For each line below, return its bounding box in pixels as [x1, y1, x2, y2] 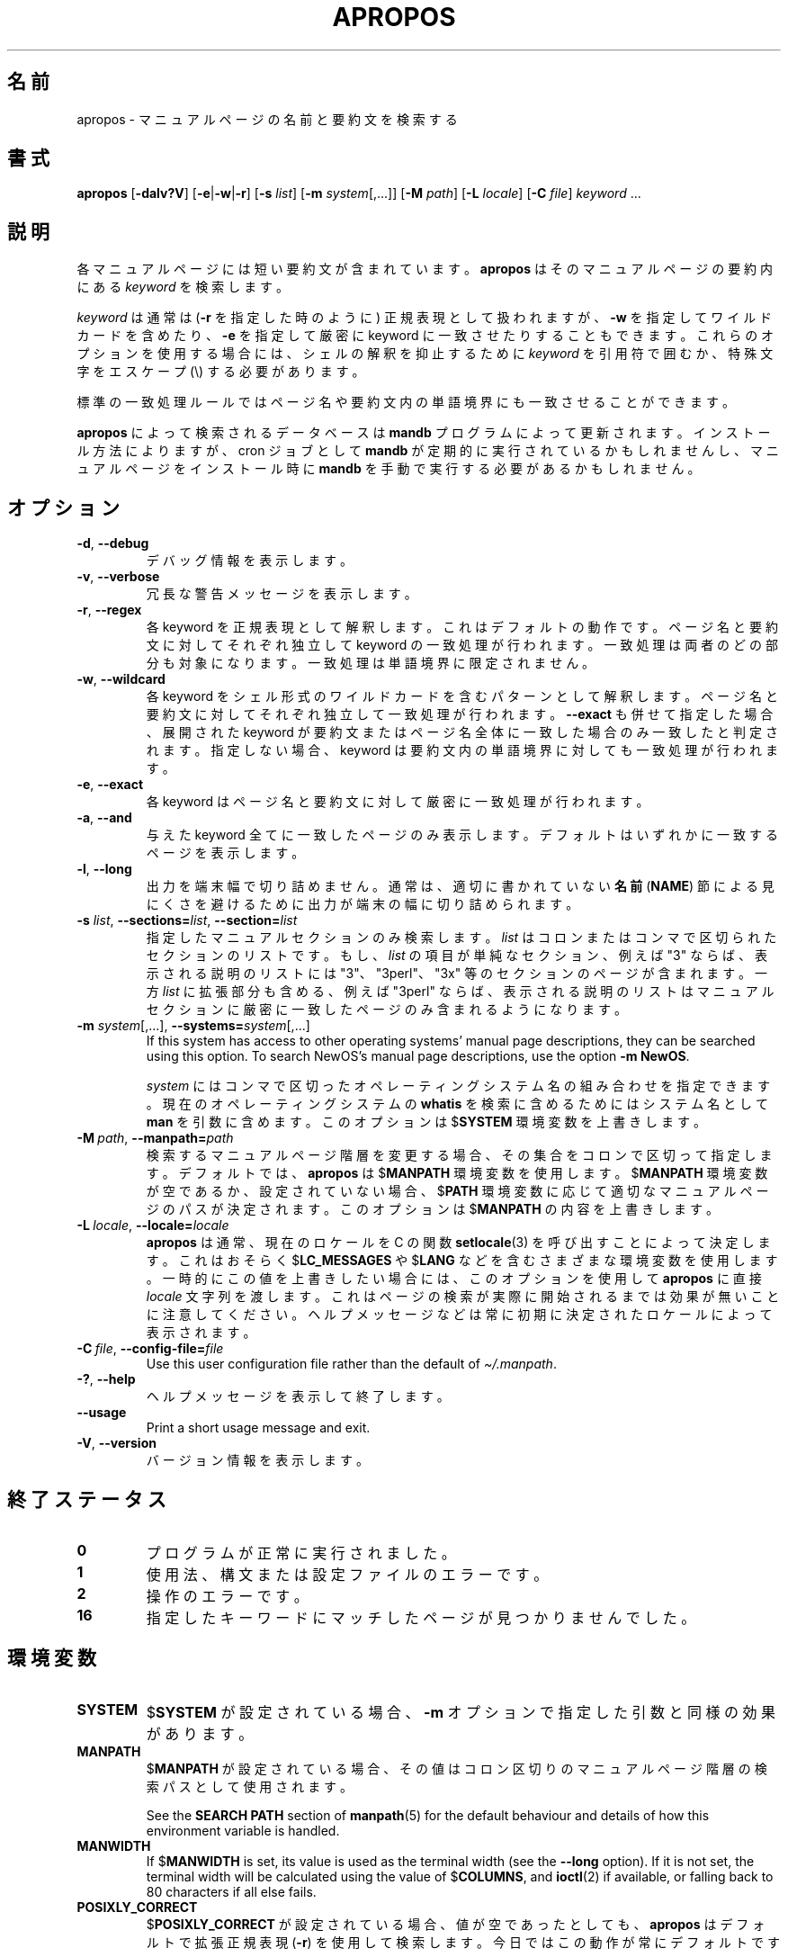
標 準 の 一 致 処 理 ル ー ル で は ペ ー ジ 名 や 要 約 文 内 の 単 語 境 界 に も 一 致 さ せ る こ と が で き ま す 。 [76, 394, 735, 410]
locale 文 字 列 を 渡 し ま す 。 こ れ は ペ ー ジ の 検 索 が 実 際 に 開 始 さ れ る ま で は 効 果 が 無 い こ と [146, 1288, 780, 1305]
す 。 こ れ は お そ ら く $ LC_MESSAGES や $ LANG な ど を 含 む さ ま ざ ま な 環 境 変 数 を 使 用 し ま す [146, 1252, 778, 1269]
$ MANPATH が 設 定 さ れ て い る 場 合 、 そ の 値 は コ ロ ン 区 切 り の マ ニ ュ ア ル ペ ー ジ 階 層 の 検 [146, 1760, 767, 1776]
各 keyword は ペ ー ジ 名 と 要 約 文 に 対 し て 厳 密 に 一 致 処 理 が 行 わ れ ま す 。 [146, 794, 649, 810]
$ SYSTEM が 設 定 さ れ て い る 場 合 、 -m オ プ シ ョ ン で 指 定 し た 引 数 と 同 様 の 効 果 [146, 1702, 776, 1721]
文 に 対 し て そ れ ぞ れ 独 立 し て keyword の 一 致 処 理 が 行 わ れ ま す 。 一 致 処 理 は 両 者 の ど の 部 [146, 637, 778, 653]
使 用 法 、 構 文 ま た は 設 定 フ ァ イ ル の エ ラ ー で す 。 [146, 1565, 549, 1584]
